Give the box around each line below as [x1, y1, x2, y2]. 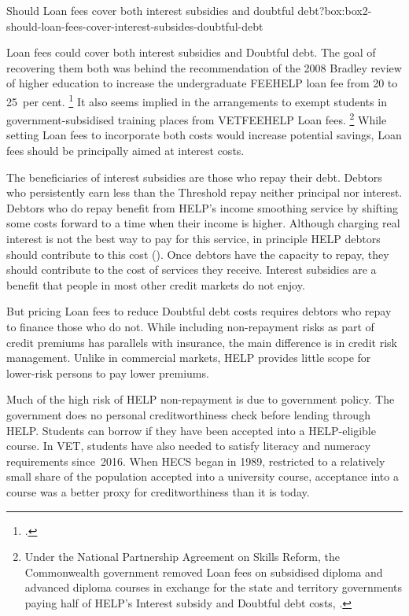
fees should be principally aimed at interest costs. [6, 142, 245, 159]
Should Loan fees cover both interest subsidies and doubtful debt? [6, 2, 325, 18]
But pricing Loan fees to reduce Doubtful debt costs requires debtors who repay [6, 303, 392, 319]
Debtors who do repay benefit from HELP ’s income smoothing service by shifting [6, 199, 398, 216]
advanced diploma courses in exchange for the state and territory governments [24, 579, 403, 596]
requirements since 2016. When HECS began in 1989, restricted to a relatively [6, 452, 385, 469]
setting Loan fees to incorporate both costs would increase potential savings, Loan [6, 127, 402, 143]
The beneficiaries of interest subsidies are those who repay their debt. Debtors [6, 168, 382, 185]
